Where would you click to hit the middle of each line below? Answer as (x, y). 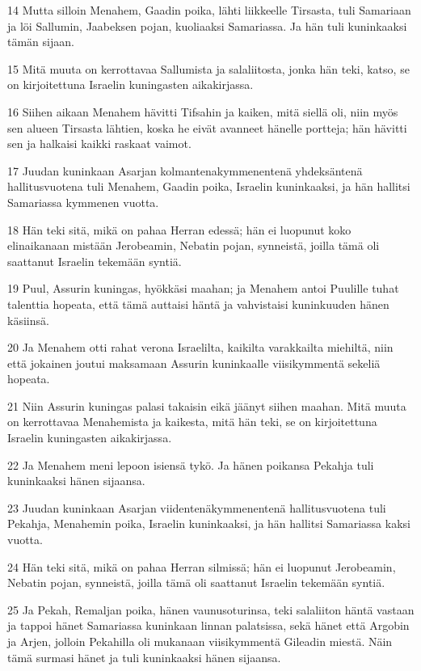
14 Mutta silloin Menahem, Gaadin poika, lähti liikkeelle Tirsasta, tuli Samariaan (209, 10)
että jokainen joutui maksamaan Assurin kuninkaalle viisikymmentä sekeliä (194, 363)
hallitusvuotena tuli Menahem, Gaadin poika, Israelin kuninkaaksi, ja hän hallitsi (209, 186)
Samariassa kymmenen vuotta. (83, 202)
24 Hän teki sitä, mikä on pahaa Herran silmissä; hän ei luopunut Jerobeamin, (202, 566)
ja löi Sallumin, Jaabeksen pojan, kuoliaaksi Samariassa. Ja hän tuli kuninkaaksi (207, 25)
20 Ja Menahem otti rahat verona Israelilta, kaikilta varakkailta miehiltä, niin (200, 347)
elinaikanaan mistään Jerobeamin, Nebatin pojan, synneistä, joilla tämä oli (194, 245)
